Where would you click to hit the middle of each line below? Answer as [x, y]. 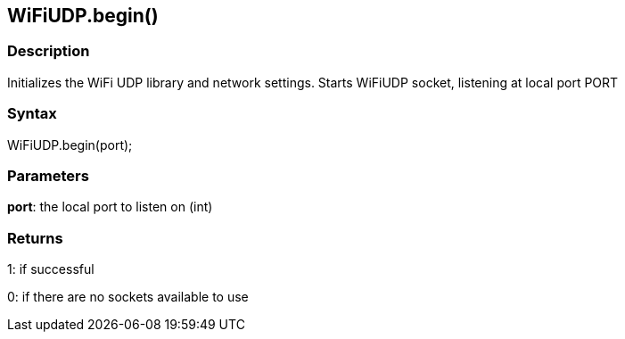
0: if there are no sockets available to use [128, 297]
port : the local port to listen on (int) [110, 207]
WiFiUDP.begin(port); [70, 145]
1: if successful [51, 269]
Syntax [32, 114]
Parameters [48, 175]
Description [49, 51]
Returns [35, 238]
